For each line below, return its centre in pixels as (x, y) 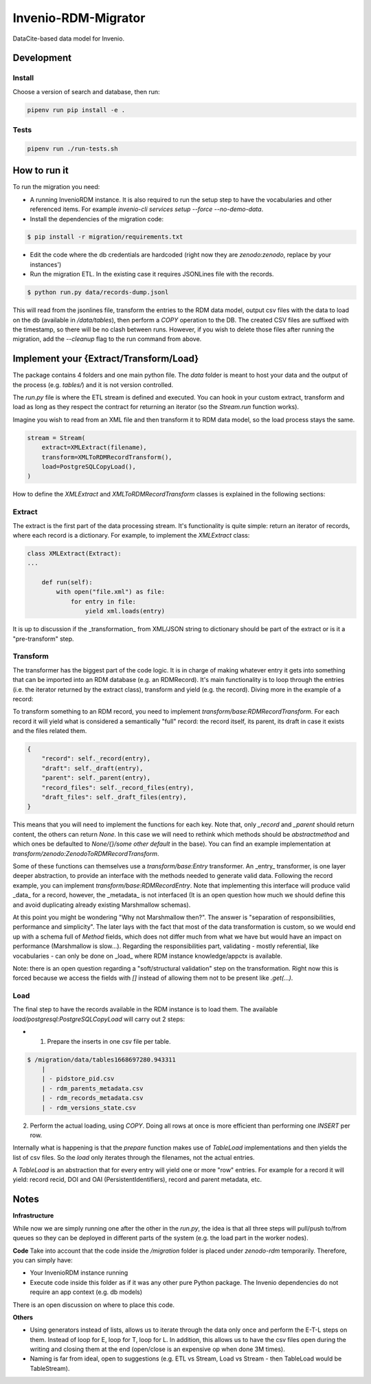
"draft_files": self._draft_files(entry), (114, 797)
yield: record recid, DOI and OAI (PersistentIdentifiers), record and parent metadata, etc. (137, 1180)
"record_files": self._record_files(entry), (118, 788)
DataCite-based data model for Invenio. (69, 39)
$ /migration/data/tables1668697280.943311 (102, 1059)
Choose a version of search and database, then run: (87, 91)
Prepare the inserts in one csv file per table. (109, 1041)
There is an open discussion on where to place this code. (94, 1305)
